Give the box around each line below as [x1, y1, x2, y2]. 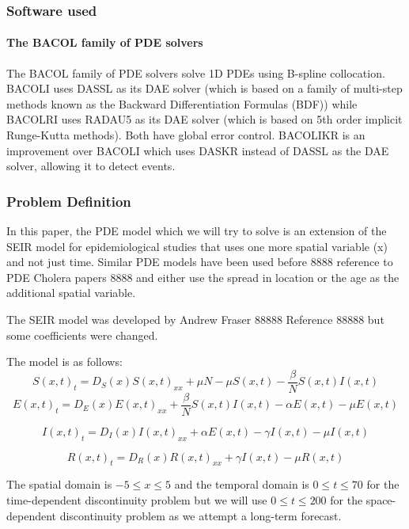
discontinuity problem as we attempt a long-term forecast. [59, 507, 342, 523]
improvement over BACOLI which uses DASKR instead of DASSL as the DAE [6, 142, 389, 158]
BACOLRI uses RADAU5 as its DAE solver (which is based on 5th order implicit [6, 111, 403, 127]
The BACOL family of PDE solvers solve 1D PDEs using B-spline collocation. [6, 64, 385, 81]
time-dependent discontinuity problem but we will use [6, 492, 267, 508]
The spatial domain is [6, 476, 112, 493]
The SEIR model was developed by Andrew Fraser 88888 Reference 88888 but [6, 310, 384, 327]
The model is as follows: [6, 353, 123, 370]
